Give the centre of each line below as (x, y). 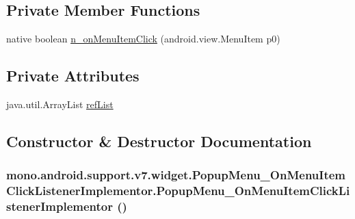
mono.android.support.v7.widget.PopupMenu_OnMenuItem (176, 175)
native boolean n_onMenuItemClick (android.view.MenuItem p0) (143, 39)
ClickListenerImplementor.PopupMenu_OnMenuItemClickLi (178, 191)
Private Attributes (73, 76)
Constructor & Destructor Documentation (159, 141)
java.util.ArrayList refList (60, 104)
